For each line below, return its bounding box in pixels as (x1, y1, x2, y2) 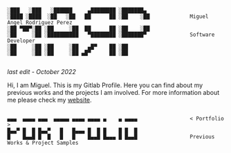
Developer (7, 37, 36, 44)
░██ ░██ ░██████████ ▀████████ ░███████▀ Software (7, 31, 215, 38)
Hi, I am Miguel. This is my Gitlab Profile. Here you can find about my (7, 81, 203, 89)
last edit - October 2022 (7, 68, 76, 75)
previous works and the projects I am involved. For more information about (7, 89, 220, 96)
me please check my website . (7, 96, 92, 104)
